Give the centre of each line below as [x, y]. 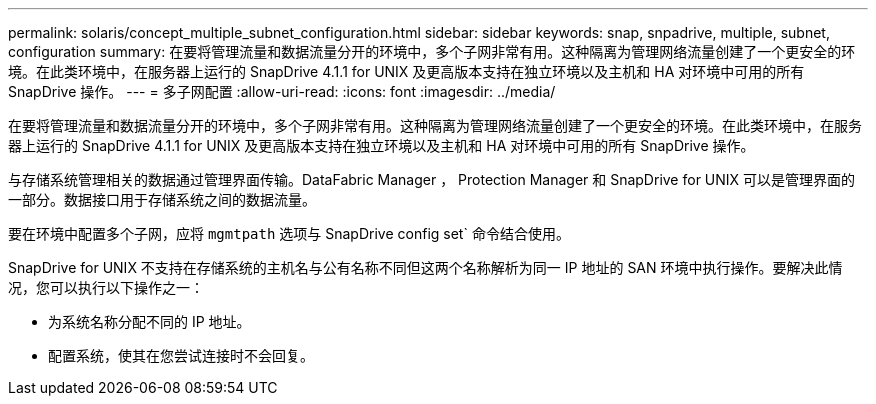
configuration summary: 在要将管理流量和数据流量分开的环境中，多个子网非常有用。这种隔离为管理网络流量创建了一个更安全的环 [432, 51]
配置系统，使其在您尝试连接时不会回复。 [181, 355]
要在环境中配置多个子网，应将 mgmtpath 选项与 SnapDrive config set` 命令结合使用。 [289, 233]
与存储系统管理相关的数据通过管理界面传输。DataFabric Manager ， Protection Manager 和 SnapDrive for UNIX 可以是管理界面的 [432, 179]
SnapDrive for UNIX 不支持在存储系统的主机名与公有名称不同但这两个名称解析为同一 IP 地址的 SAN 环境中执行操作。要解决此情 [425, 267]
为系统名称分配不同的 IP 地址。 [149, 321]
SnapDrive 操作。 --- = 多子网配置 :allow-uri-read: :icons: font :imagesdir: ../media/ [282, 91]
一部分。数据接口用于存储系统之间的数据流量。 [162, 199]
